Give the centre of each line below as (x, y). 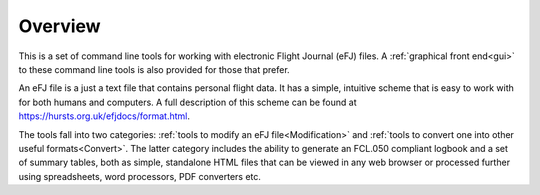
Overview (59, 26)
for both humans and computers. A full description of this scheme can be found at (187, 102)
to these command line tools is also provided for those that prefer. (154, 69)
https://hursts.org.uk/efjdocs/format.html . (104, 116)
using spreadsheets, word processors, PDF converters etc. (140, 176)
